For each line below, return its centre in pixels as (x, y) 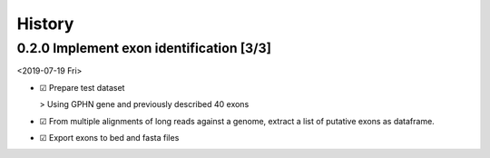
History (45, 24)
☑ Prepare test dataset (82, 87)
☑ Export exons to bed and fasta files (109, 137)
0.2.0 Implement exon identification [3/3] (144, 48)
